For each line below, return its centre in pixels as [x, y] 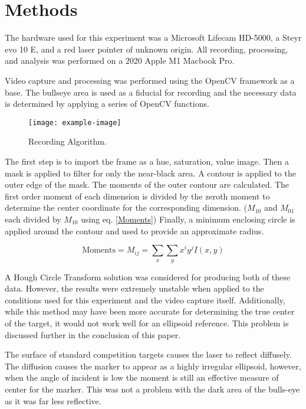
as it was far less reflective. [53, 400]
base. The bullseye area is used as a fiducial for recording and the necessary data [151, 92]
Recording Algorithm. [68, 141]
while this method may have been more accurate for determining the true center [150, 311]
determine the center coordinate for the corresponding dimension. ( [126, 207]
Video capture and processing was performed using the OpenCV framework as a [150, 80]
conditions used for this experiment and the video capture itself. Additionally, [145, 300]
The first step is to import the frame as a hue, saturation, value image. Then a [147, 161]
